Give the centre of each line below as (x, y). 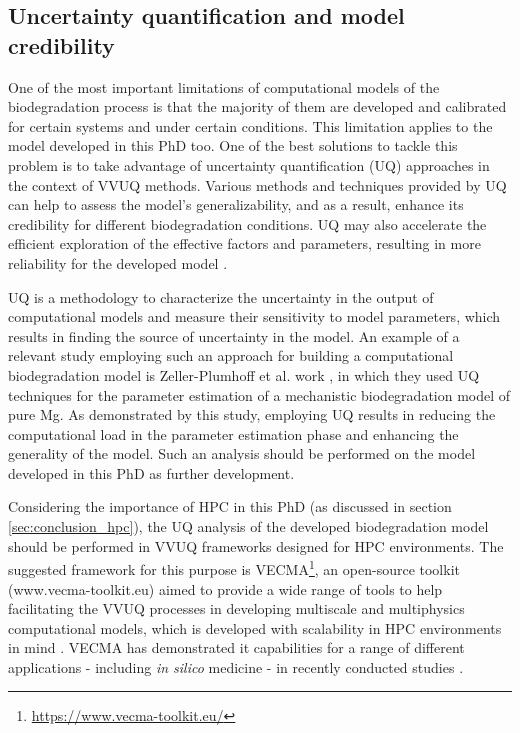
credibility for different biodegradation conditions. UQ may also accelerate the (247, 223)
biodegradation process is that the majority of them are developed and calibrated (257, 106)
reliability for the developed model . (118, 262)
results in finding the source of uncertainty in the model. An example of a (234, 335)
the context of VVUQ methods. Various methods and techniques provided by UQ (257, 184)
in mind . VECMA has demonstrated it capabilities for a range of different (236, 647)
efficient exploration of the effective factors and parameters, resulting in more (244, 243)
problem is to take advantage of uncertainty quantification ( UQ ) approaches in (249, 164)
